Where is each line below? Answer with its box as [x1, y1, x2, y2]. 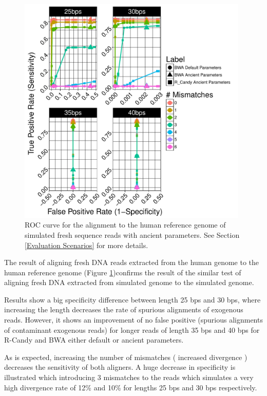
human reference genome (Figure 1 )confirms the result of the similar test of [4, 267, 241, 277]
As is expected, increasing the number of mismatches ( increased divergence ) [4, 351, 247, 362]
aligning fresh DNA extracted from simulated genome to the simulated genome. [4, 277, 254, 288]
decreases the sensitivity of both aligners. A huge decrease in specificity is [4, 362, 236, 372]
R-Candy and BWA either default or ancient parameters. [4, 334, 184, 345]
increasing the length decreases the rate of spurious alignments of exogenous [4, 304, 243, 315]
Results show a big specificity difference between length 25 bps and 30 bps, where [4, 294, 261, 305]
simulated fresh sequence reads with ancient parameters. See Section [25, 229, 240, 240]
